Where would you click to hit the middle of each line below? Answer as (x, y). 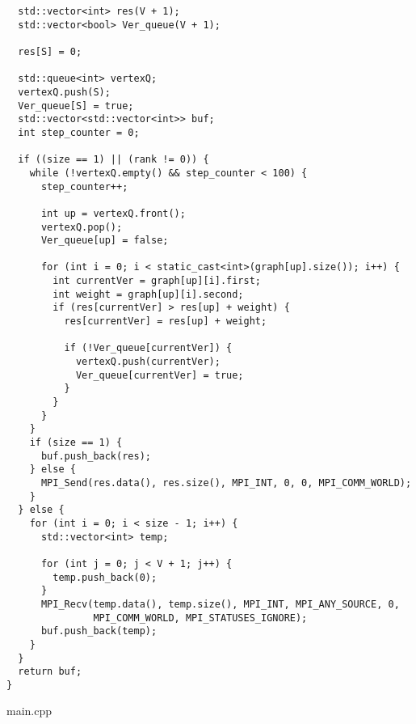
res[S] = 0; (50, 51)
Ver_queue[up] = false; (105, 241)
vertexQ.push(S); (64, 92)
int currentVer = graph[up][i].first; (157, 281)
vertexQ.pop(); (82, 227)
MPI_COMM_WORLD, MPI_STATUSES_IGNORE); (200, 618)
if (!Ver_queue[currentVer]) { (148, 348)
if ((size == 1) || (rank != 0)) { (113, 160)
